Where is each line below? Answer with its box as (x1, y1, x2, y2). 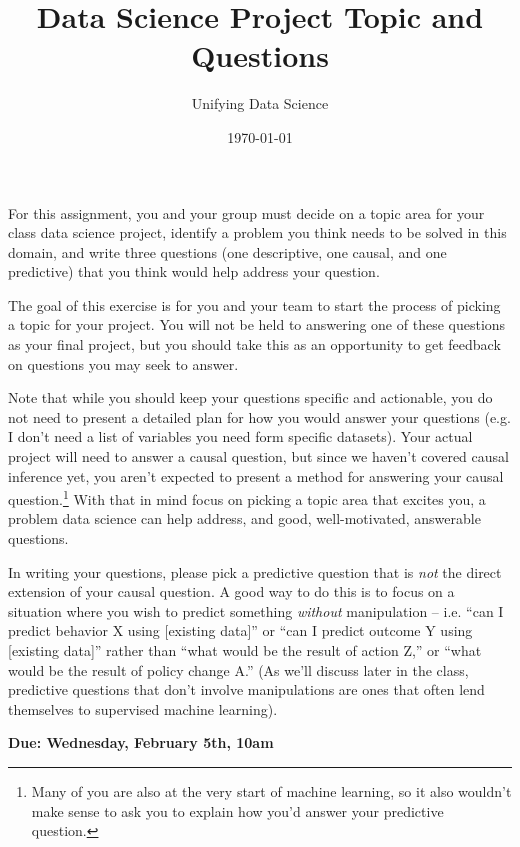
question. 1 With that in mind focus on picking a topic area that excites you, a (8, 486, 486, 509)
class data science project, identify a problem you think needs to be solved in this (8, 222, 507, 243)
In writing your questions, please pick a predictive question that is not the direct (8, 561, 502, 582)
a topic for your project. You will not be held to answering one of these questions (8, 314, 506, 335)
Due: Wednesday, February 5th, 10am (8, 732, 274, 753)
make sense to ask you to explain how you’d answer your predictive (31, 800, 444, 821)
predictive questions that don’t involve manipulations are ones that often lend (8, 679, 485, 700)
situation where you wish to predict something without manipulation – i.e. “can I (8, 600, 504, 621)
